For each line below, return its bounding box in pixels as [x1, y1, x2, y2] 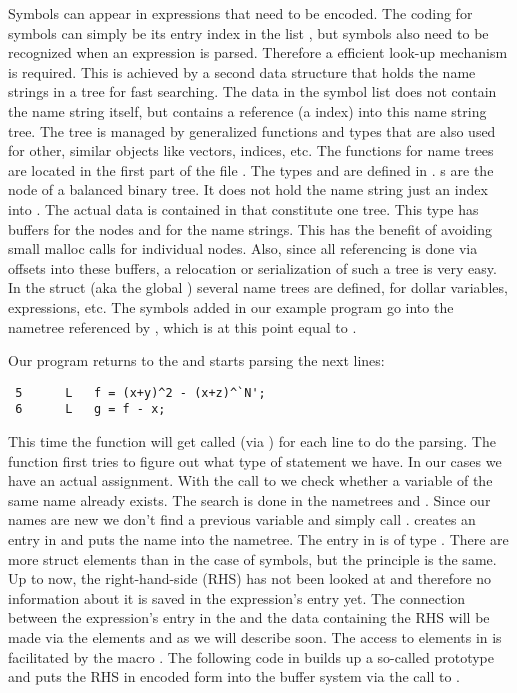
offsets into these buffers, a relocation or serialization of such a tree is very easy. [8, 257, 497, 278]
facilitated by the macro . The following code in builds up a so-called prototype [8, 646, 494, 667]
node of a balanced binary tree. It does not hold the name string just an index [8, 179, 488, 200]
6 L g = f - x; [15, 402, 166, 417]
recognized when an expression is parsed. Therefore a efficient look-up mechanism [8, 42, 508, 63]
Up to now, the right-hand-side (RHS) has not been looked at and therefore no [8, 568, 492, 589]
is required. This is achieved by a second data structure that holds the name [8, 61, 476, 82]
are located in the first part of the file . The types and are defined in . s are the [8, 159, 494, 180]
